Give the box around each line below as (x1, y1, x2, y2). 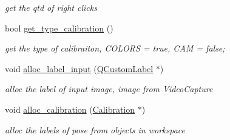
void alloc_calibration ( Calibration (5, 102, 135, 115)
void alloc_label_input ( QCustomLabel (5, 62, 154, 75)
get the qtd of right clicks (5, 1, 97, 13)
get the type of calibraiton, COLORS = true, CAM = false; (5, 42, 225, 55)
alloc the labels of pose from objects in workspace (5, 123, 186, 136)
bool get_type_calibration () (5, 21, 113, 34)
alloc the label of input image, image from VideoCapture (5, 82, 213, 95)
